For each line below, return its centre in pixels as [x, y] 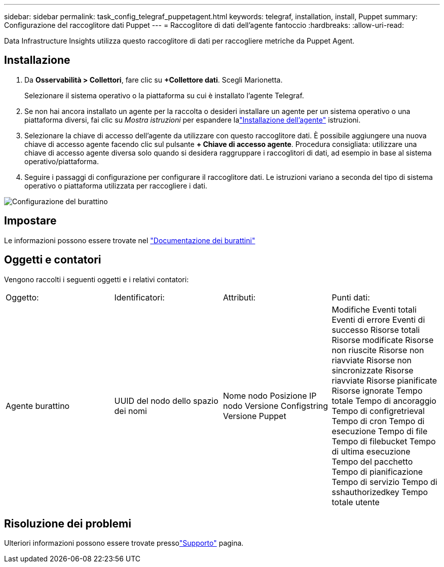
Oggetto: [22, 297]
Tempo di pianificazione [377, 471]
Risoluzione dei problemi [68, 523]
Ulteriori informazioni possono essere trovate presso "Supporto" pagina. [124, 543]
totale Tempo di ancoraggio [384, 401]
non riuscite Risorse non [378, 350]
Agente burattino [38, 406]
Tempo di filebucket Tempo [384, 441]
